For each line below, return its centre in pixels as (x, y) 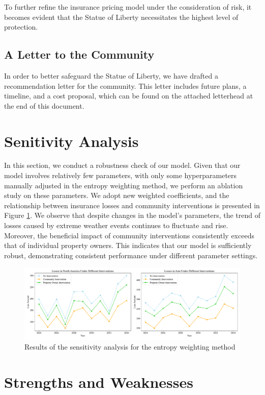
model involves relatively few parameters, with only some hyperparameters (121, 175)
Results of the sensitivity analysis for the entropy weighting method (130, 347)
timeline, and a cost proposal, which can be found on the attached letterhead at (129, 96)
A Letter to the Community (79, 54)
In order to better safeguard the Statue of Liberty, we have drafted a (111, 75)
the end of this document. (44, 105)
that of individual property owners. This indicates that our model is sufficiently (128, 245)
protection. (21, 27)
